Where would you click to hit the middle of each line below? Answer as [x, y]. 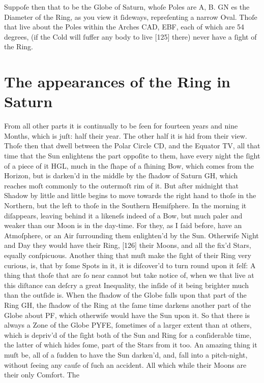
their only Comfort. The [42, 375]
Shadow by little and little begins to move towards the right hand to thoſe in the [130, 195]
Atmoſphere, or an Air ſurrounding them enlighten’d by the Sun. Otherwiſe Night [131, 235]
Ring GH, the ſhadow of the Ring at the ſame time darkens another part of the [128, 305]
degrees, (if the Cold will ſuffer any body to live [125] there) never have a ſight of [130, 36]
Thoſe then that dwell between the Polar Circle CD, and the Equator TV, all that [132, 146]
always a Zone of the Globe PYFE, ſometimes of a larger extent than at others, [128, 325]
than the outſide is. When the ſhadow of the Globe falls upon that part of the [125, 295]
